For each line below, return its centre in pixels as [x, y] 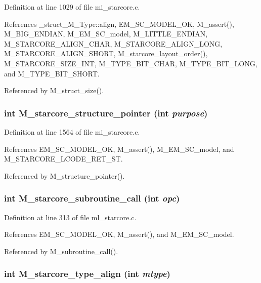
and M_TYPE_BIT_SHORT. [52, 73]
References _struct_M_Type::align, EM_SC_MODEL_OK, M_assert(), [119, 24]
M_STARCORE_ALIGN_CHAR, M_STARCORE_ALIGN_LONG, [113, 43]
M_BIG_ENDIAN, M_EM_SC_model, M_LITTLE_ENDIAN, [106, 34]
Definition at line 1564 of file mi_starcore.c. [72, 131]
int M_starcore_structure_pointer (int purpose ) [106, 113]
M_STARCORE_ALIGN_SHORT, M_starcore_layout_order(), [106, 53]
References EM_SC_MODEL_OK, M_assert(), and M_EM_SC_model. [119, 234]
